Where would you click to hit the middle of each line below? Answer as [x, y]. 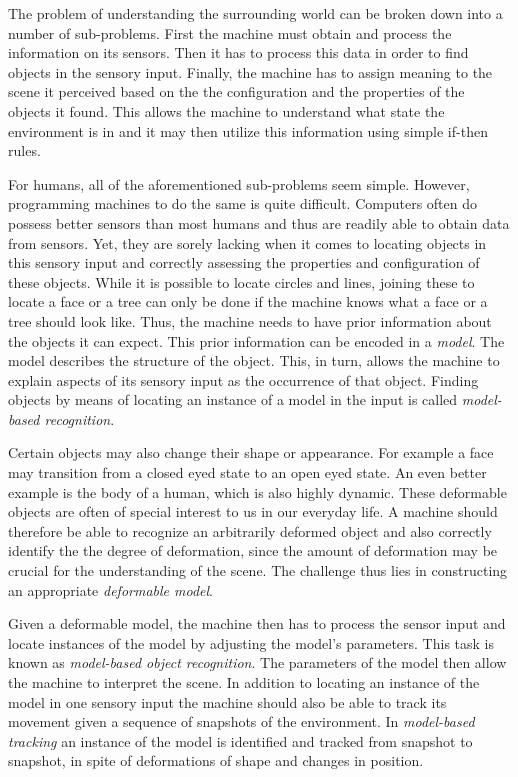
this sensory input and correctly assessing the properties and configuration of [244, 262]
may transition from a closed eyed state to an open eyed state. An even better [247, 472]
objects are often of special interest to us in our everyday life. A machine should [253, 511]
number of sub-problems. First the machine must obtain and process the [230, 32]
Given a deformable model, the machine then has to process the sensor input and [257, 623]
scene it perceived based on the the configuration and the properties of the [236, 91]
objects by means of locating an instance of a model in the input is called [233, 399]
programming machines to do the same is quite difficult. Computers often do [243, 203]
